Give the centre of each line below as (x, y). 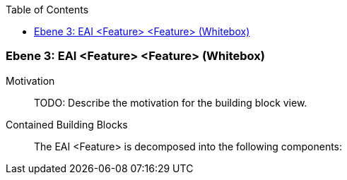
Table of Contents (47, 10)
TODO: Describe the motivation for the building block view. (171, 102)
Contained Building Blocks (67, 124)
